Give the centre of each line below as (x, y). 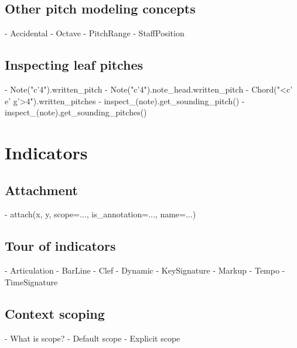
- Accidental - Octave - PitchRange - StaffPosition (95, 33)
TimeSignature (31, 282)
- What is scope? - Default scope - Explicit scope (93, 338)
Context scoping (55, 313)
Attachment (41, 190)
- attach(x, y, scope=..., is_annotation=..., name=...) (100, 214)
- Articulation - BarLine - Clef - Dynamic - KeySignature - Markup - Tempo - (145, 270)
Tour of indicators (60, 246)
